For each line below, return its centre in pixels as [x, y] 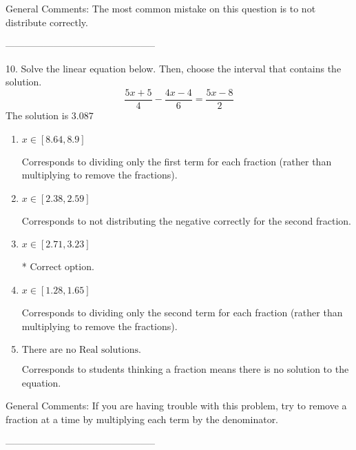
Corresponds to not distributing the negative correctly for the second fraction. [186, 220]
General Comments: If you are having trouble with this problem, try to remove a [176, 406]
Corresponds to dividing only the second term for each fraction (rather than [182, 312]
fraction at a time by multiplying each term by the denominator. [142, 419]
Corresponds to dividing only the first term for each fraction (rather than [177, 161]
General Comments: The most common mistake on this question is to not [161, 8]
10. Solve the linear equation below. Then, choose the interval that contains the [174, 68]
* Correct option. [58, 266]
